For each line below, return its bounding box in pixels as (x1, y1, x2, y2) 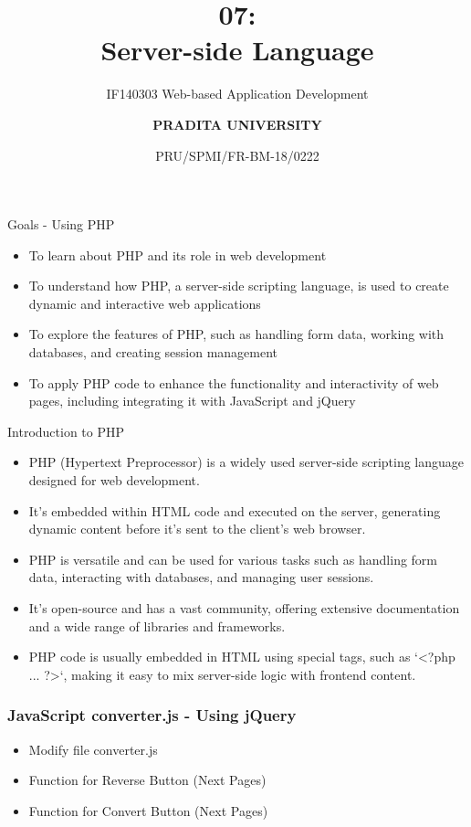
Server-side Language (100, 31, 374, 69)
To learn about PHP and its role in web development (28, 245, 327, 264)
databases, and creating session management (28, 343, 278, 362)
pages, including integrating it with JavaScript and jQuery (28, 391, 356, 410)
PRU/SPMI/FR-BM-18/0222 (155, 145, 319, 164)
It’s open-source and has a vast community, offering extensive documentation (28, 599, 460, 617)
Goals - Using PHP (7, 215, 115, 234)
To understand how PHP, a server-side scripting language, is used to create (28, 276, 449, 295)
